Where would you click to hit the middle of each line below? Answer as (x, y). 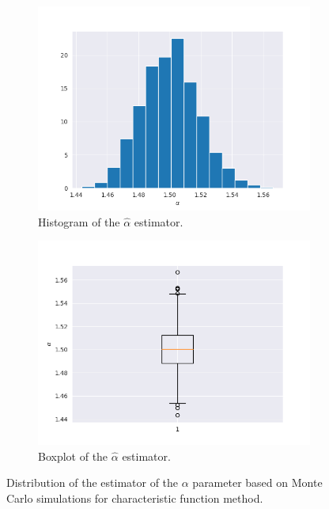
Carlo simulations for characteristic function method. (135, 498)
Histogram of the (79, 221)
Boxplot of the (73, 456)
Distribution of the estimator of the (93, 482)
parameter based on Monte (257, 482)
